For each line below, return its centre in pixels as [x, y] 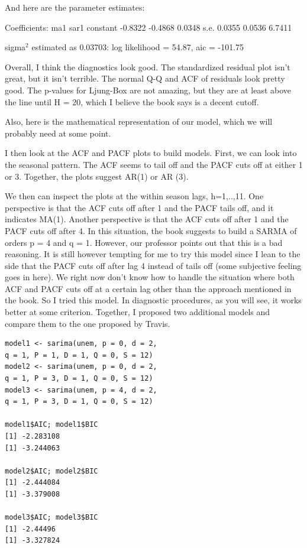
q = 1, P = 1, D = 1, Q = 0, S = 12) [79, 355]
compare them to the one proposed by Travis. [88, 323]
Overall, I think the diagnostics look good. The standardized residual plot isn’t [148, 67]
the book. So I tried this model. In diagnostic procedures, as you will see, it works [153, 300]
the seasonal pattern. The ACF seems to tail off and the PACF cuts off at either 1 [154, 164]
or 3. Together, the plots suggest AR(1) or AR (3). [97, 176]
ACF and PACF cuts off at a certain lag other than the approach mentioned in [148, 288]
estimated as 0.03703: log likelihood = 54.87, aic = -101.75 [138, 47]
